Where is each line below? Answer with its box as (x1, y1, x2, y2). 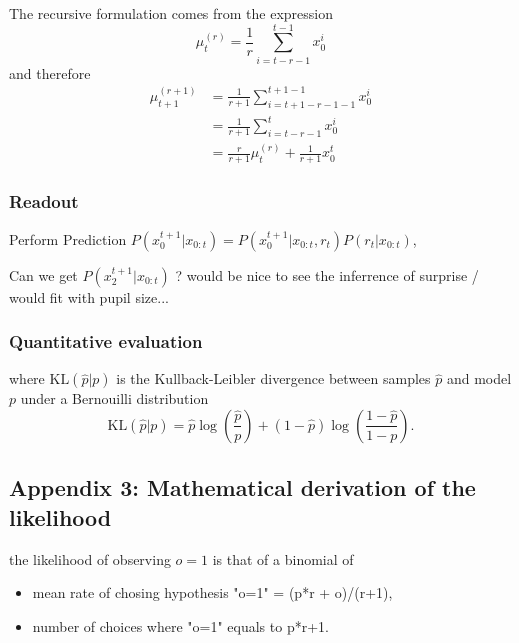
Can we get (9, 264, 78, 285)
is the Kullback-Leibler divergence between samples (116, 368, 431, 389)
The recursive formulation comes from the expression (9, 3, 334, 23)
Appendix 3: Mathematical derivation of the (9, 472, 476, 503)
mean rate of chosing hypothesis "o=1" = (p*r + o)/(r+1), (32, 582, 393, 603)
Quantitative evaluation (9, 329, 203, 354)
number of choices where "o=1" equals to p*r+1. (32, 615, 329, 636)
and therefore (9, 62, 91, 83)
